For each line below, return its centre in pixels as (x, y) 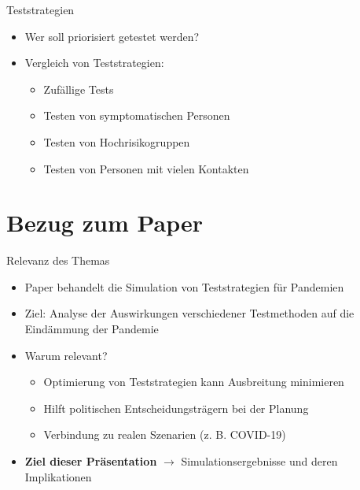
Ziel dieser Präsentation (91, 461)
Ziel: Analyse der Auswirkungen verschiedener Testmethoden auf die (189, 313)
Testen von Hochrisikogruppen (117, 141)
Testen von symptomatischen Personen (137, 115)
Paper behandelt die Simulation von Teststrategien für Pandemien (184, 286)
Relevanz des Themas (58, 260)
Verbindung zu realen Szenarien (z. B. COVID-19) (165, 434)
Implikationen (58, 476)
